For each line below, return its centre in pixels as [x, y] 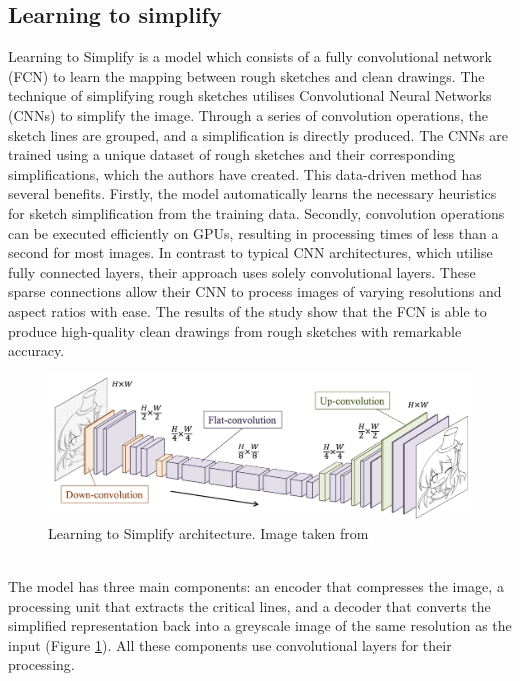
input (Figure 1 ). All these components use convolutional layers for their [230, 644]
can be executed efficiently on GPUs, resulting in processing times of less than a [253, 232]
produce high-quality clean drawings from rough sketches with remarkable [235, 330]
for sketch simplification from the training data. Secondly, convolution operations [256, 212]
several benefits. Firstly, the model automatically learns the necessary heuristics [252, 193]
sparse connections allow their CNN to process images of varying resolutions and [255, 291]
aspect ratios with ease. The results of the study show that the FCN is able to [247, 310]
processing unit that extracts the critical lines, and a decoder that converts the [249, 605]
